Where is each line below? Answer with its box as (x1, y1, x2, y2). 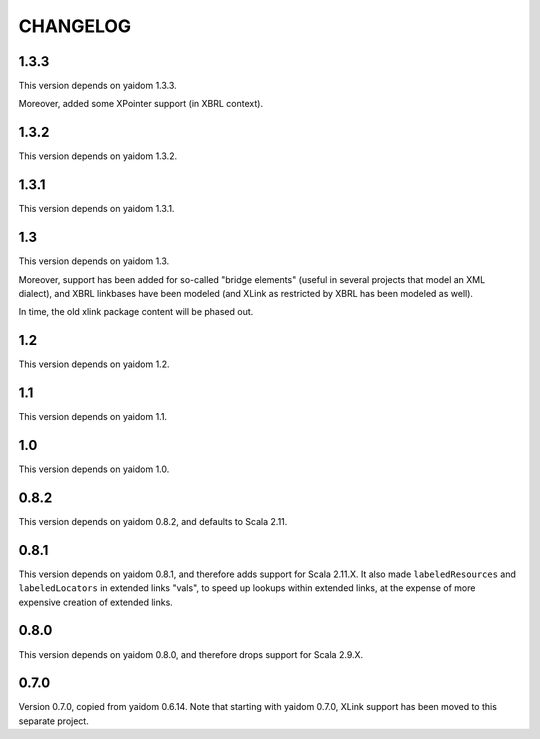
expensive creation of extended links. (18, 596, 174, 608)
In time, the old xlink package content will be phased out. (18, 306, 254, 318)
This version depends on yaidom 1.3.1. (18, 203, 175, 215)
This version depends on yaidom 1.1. (18, 411, 168, 423)
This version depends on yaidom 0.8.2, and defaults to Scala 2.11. (18, 515, 288, 527)
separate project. (18, 715, 89, 727)
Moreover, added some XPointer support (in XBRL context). (18, 98, 264, 110)
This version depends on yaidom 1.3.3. (18, 80, 177, 92)
